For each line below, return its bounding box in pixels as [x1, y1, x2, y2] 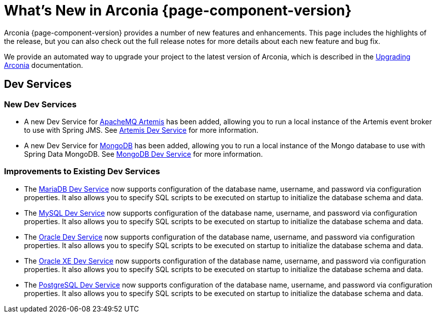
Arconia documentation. [4, 60, 83, 69]
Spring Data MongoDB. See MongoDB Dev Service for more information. [24, 149, 263, 158]
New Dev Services [4, 99, 77, 109]
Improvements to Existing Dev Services [4, 166, 160, 177]
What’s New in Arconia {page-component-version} [4, 2, 352, 19]
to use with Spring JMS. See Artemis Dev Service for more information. [24, 125, 258, 134]
